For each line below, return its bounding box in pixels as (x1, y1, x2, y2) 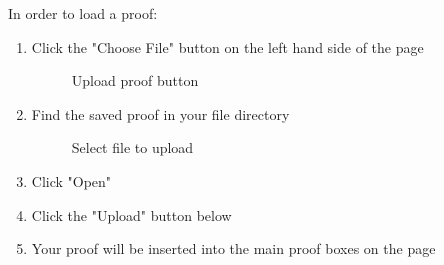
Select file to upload (71, 137, 194, 158)
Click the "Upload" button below (31, 204, 232, 225)
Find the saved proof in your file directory (31, 103, 290, 124)
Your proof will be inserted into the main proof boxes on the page (31, 238, 436, 259)
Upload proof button (71, 70, 199, 91)
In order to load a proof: (8, 3, 158, 23)
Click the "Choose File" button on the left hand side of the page (31, 36, 424, 57)
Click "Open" (31, 170, 112, 191)
